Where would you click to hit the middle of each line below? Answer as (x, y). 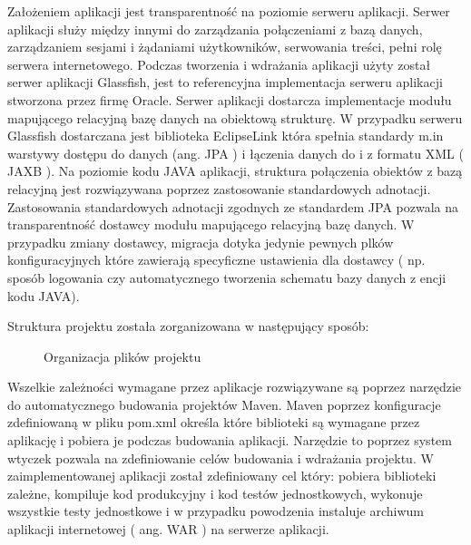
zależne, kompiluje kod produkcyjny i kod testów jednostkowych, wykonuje (215, 493)
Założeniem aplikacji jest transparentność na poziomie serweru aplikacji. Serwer (229, 11)
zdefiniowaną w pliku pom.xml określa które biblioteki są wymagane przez (214, 422)
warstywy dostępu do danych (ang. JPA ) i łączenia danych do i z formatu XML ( (235, 153)
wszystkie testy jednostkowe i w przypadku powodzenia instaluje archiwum (216, 511)
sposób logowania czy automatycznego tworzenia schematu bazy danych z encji (227, 277)
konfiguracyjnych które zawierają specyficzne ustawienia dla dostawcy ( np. (216, 260)
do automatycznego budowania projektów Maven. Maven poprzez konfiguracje (224, 404)
